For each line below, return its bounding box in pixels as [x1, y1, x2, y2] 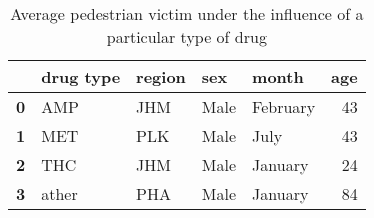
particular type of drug [106, 25, 267, 48]
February [252, 95, 316, 118]
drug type [41, 65, 121, 88]
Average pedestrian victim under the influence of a [10, 2, 364, 25]
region [136, 65, 186, 88]
